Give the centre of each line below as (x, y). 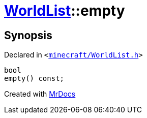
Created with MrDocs (40, 94)
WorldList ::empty (65, 11)
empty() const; (34, 79)
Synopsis (28, 35)
